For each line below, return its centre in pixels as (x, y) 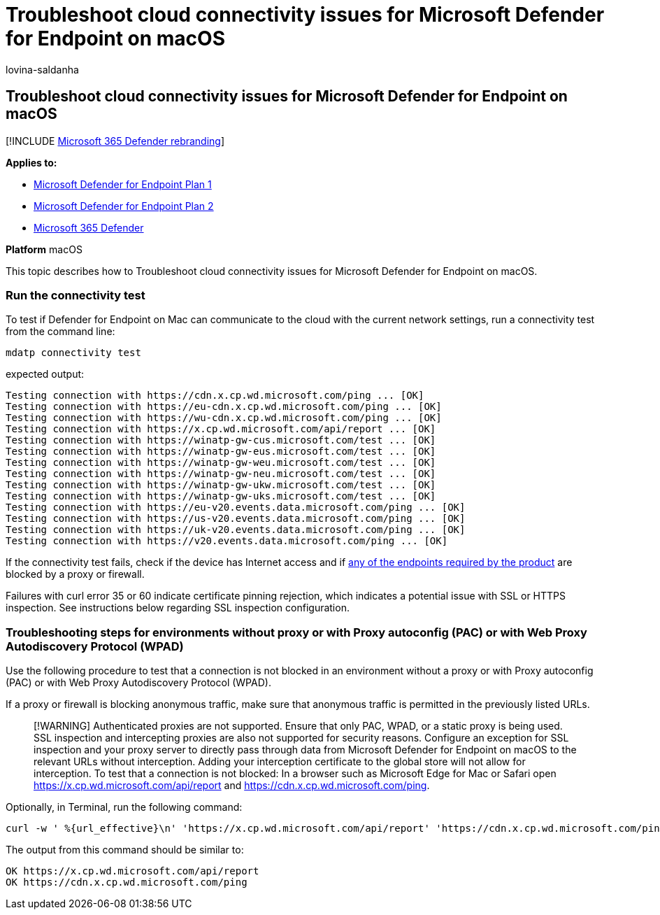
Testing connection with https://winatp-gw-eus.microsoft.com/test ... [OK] (221, 452)
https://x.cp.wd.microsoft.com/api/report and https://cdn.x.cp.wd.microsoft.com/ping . (232, 786)
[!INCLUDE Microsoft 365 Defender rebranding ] (115, 141)
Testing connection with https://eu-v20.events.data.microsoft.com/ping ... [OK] (236, 508)
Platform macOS (44, 249)
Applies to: (31, 162)
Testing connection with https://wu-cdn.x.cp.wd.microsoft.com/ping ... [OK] (224, 418)
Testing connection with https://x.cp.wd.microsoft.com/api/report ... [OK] (221, 429)
